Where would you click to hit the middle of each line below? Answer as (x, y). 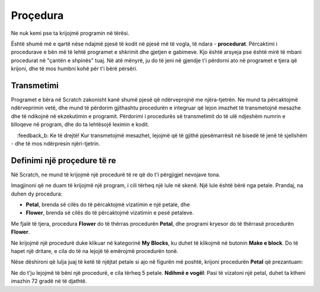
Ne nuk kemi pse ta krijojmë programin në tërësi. (70, 33)
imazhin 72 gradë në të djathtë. (49, 281)
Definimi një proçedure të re (64, 160)
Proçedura (37, 15)
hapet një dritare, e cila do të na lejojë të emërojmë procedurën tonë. (95, 251)
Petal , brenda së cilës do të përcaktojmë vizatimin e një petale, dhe (108, 205)
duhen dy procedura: (37, 194)
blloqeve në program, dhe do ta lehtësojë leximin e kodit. (80, 125)
